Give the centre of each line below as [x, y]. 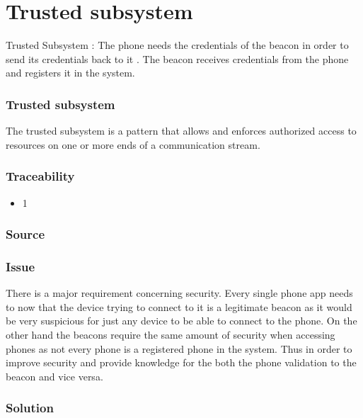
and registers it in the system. [70, 73]
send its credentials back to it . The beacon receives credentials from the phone [177, 58]
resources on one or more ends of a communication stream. [133, 144]
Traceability [40, 176]
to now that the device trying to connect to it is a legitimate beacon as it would [179, 306]
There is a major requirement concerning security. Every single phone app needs [179, 293]
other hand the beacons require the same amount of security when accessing [171, 334]
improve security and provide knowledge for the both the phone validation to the [181, 362]
